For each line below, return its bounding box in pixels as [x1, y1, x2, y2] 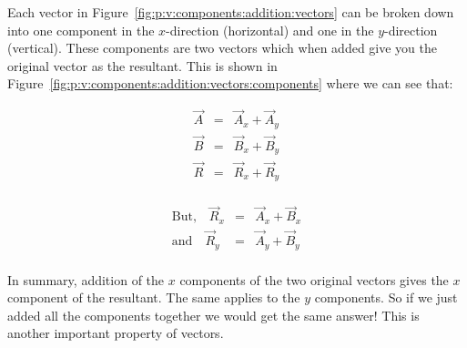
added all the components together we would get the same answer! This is [7, 305, 420, 324]
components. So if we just [314, 288, 458, 307]
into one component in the [7, 20, 155, 39]
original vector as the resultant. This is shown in [7, 56, 278, 75]
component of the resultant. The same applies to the [7, 288, 300, 307]
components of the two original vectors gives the [179, 270, 449, 289]
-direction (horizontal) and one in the [166, 20, 374, 39]
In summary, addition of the [7, 270, 165, 289]
